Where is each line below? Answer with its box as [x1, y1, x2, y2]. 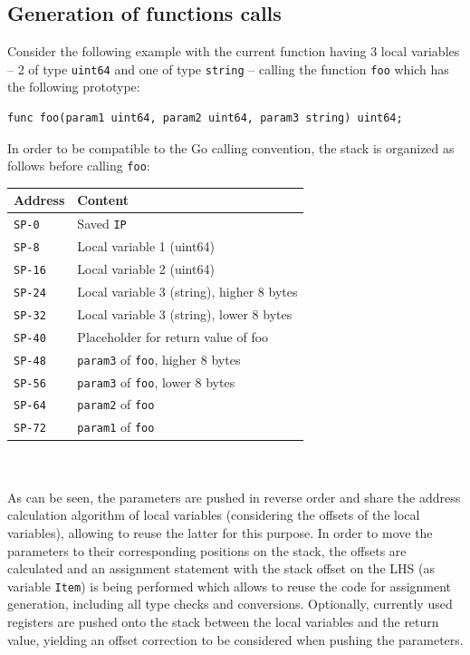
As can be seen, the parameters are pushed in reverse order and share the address [7, 487, 461, 506]
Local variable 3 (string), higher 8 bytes [77, 281, 298, 300]
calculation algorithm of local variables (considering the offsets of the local [7, 505, 420, 524]
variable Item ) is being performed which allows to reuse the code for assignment [7, 576, 452, 595]
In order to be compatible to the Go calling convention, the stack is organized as [7, 138, 455, 157]
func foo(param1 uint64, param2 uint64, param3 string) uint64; [7, 112, 403, 125]
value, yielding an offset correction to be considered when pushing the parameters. [7, 630, 464, 649]
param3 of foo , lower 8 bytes [77, 372, 235, 391]
